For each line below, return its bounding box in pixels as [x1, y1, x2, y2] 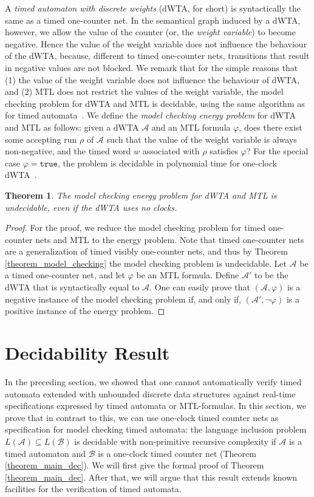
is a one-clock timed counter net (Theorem [98, 447, 256, 459]
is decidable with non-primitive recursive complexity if [74, 434, 276, 447]
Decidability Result [5, 340, 170, 365]
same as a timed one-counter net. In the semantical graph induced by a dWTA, [5, 13, 301, 26]
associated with [142, 145, 200, 157]
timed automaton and [5, 447, 86, 459]
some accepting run [5, 132, 77, 145]
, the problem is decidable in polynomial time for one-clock [57, 156, 277, 169]
